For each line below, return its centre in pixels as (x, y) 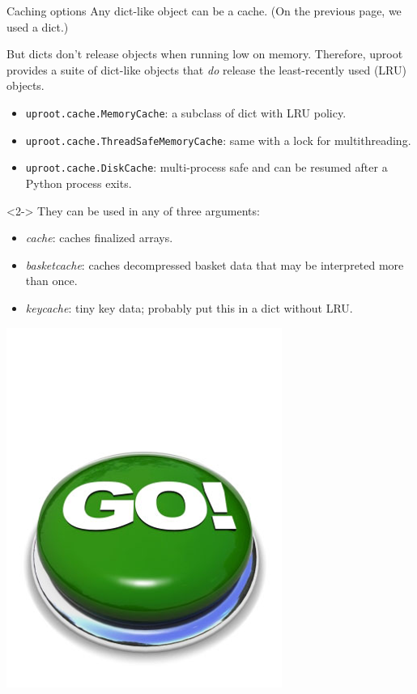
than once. (51, 281)
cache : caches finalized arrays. (99, 238)
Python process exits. (79, 183)
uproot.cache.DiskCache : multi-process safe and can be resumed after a (206, 167)
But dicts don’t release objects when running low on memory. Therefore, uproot (205, 54)
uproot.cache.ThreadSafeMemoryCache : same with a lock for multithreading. (218, 140)
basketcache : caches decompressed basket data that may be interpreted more (215, 264)
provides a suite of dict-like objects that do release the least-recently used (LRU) (206, 69)
